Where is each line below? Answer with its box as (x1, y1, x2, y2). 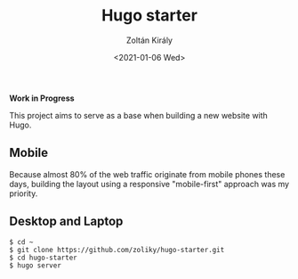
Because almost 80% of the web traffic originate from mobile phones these (9, 168, 286, 179)
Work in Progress (9, 93, 75, 103)
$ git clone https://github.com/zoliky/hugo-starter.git (9, 245, 225, 254)
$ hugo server (9, 260, 62, 270)
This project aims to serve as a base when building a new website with (9, 110, 269, 120)
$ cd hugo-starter (9, 253, 77, 262)
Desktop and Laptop (9, 214, 124, 229)
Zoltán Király (125, 35, 173, 45)
